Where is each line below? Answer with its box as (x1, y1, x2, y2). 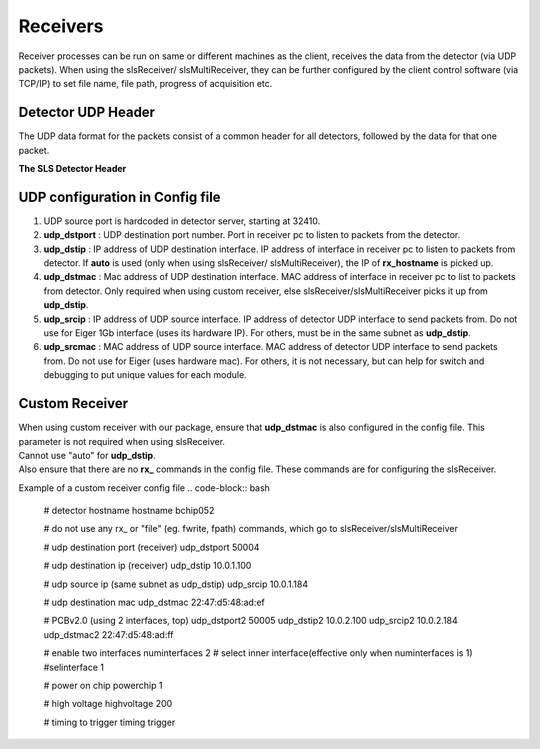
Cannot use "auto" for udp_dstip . (18, 449, 156, 461)
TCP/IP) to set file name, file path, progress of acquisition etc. (18, 78, 273, 90)
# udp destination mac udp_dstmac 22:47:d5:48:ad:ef (43, 596, 265, 609)
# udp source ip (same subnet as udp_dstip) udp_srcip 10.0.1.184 (43, 578, 309, 590)
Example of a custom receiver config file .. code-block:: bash (18, 481, 270, 494)
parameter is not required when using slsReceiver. (18, 435, 225, 447)
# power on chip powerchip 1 (43, 679, 163, 691)
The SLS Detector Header (18, 163, 127, 175)
